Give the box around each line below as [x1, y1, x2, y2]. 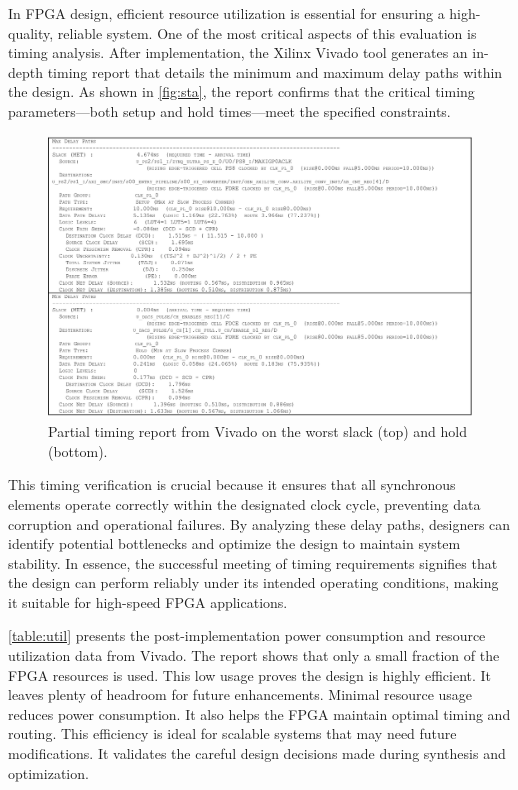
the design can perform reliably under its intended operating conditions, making [8, 572, 499, 593]
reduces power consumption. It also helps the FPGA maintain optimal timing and [8, 703, 511, 724]
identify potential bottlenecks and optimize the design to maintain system [8, 533, 461, 554]
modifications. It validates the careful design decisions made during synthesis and [8, 743, 506, 764]
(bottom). [48, 440, 108, 461]
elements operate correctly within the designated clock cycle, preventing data [8, 493, 481, 514]
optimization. [8, 762, 89, 783]
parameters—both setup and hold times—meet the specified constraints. [8, 100, 451, 121]
